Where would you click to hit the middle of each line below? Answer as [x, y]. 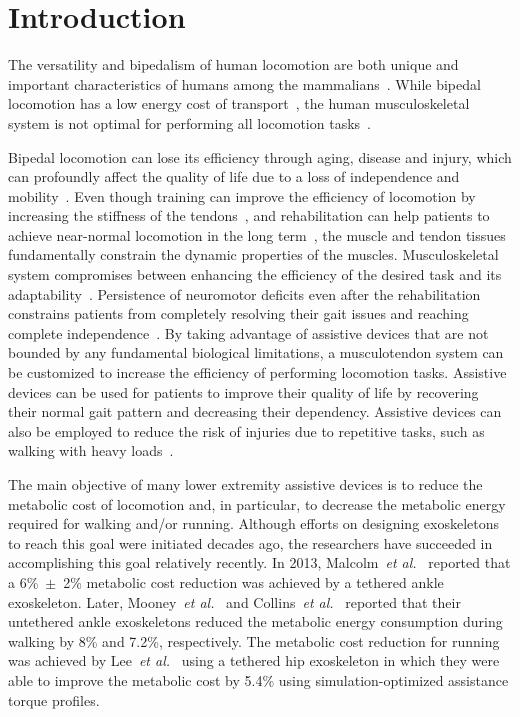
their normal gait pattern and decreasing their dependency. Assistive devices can [255, 411]
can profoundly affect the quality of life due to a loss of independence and [234, 176]
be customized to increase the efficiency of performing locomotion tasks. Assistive [257, 372]
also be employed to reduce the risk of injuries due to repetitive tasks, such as [246, 430]
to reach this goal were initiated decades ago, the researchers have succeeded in [250, 542]
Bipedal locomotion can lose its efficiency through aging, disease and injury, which [260, 156]
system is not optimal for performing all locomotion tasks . [189, 122]
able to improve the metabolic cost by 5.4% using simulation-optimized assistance [258, 679]
